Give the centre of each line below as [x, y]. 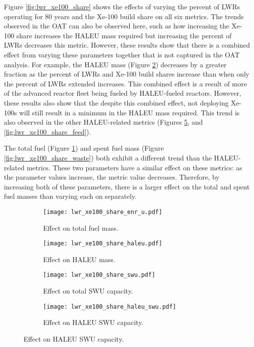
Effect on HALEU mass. [79, 259]
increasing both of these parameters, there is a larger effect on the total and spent [127, 186]
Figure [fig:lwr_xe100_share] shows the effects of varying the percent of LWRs [122, 6]
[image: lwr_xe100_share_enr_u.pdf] [103, 212]
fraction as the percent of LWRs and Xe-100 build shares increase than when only [127, 74]
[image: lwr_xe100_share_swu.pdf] [99, 275]
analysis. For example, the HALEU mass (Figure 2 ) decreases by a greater [115, 64]
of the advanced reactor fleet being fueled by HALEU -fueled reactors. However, [123, 93]
